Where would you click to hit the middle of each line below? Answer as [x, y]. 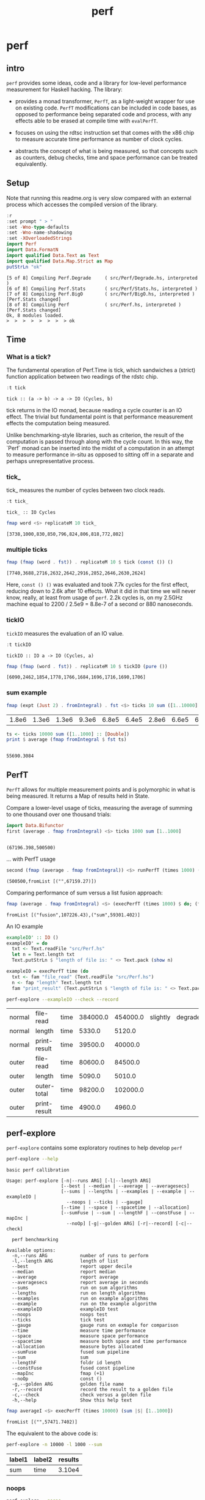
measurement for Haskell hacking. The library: [65, 89]
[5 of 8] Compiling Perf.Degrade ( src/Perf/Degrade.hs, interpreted [102, 278]
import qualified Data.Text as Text [53, 255]
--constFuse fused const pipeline [74, 1368]
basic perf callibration [38, 1170]
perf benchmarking [35, 1240]
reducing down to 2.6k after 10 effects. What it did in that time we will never [101, 591]
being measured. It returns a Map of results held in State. [78, 796]
